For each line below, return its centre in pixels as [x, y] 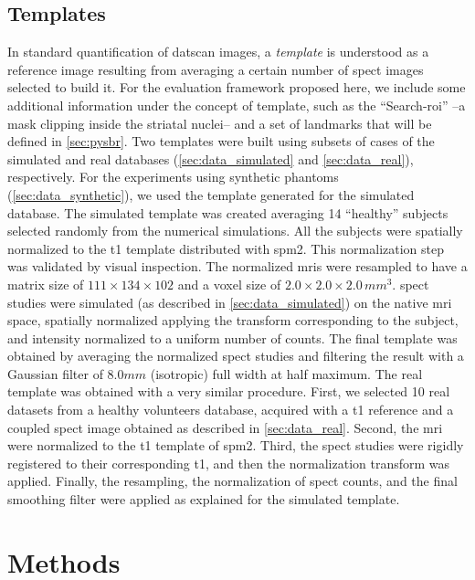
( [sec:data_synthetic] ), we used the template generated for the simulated [211, 194]
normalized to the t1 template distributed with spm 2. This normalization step [226, 248]
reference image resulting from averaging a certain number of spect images [216, 69]
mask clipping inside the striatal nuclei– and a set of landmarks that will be [220, 123]
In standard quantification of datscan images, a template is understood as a [218, 52]
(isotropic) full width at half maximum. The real [286, 373]
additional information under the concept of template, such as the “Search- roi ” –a [237, 105]
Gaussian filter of [55, 373]
